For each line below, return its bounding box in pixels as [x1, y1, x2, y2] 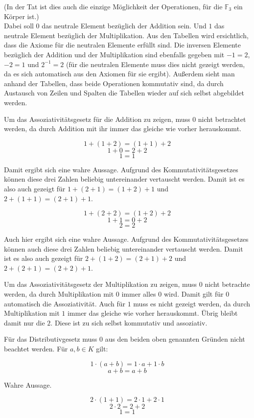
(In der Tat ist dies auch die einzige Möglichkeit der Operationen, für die [4, 1, 223, 11]
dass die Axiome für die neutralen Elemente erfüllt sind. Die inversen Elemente [4, 40, 241, 50]
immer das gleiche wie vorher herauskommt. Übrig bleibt [67, 308, 238, 318]
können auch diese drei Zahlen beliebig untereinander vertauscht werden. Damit [4, 243, 243, 254]
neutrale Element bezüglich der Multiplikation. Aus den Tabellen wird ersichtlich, [4, 30, 249, 40]
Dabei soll [4, 21, 34, 31]
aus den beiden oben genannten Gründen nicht [105, 334, 245, 344]
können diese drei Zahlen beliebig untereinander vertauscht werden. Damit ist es [4, 174, 245, 184]
